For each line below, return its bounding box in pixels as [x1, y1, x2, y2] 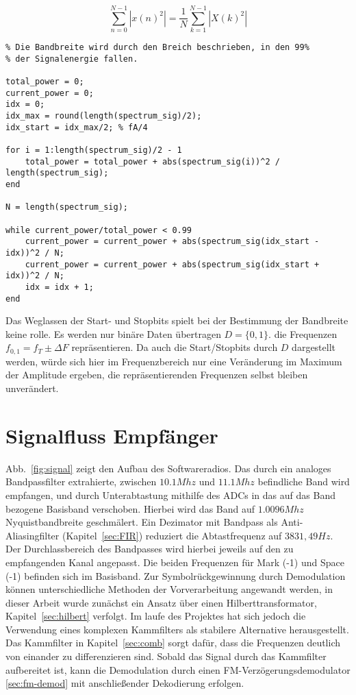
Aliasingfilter [5, 528, 60, 542]
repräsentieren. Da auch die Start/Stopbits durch [71, 340, 278, 354]
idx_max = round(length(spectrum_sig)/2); [5, 111, 202, 121]
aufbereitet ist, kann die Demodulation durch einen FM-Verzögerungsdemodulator [5, 662, 351, 676]
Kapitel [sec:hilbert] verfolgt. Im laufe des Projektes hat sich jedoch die [5, 609, 306, 623]
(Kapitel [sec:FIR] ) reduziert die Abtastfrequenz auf [62, 528, 282, 542]
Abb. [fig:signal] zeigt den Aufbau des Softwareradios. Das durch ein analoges [5, 461, 331, 475]
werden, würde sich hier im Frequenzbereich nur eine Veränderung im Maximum [5, 354, 342, 368]
